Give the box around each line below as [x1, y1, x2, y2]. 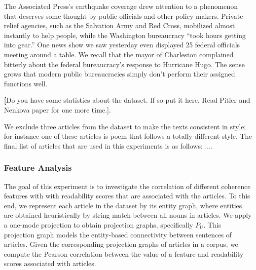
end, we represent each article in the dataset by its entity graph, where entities [4, 200, 242, 210]
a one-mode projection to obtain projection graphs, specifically [4, 219, 193, 230]
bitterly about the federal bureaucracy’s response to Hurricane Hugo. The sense [4, 59, 245, 69]
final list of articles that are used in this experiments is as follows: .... [4, 140, 213, 151]
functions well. [4, 78, 47, 88]
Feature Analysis [4, 161, 72, 174]
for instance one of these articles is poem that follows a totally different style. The [4, 131, 252, 141]
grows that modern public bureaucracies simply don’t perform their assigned [4, 69, 235, 79]
